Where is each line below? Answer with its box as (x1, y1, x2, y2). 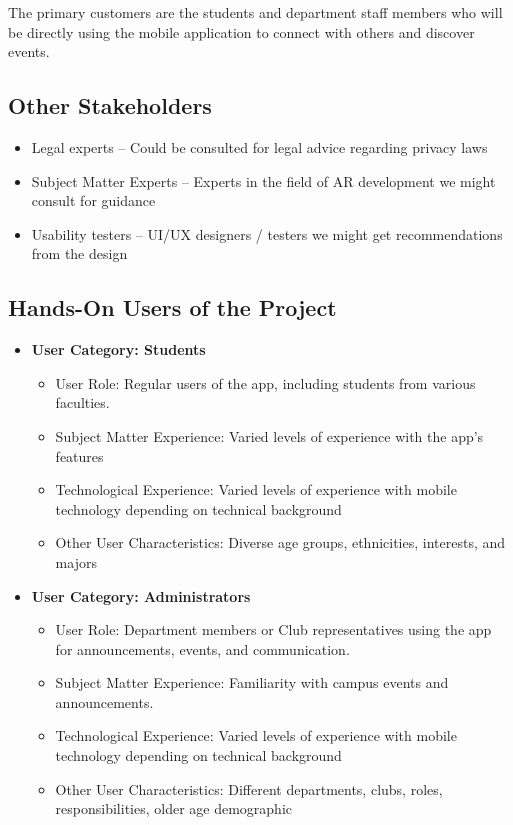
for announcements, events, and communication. (55, 638, 350, 659)
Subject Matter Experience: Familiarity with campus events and (55, 672, 449, 693)
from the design (31, 243, 128, 264)
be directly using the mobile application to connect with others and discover (8, 21, 475, 42)
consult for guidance (31, 190, 156, 211)
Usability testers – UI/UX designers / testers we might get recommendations (31, 223, 503, 244)
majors (55, 551, 97, 572)
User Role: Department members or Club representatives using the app (55, 619, 492, 640)
